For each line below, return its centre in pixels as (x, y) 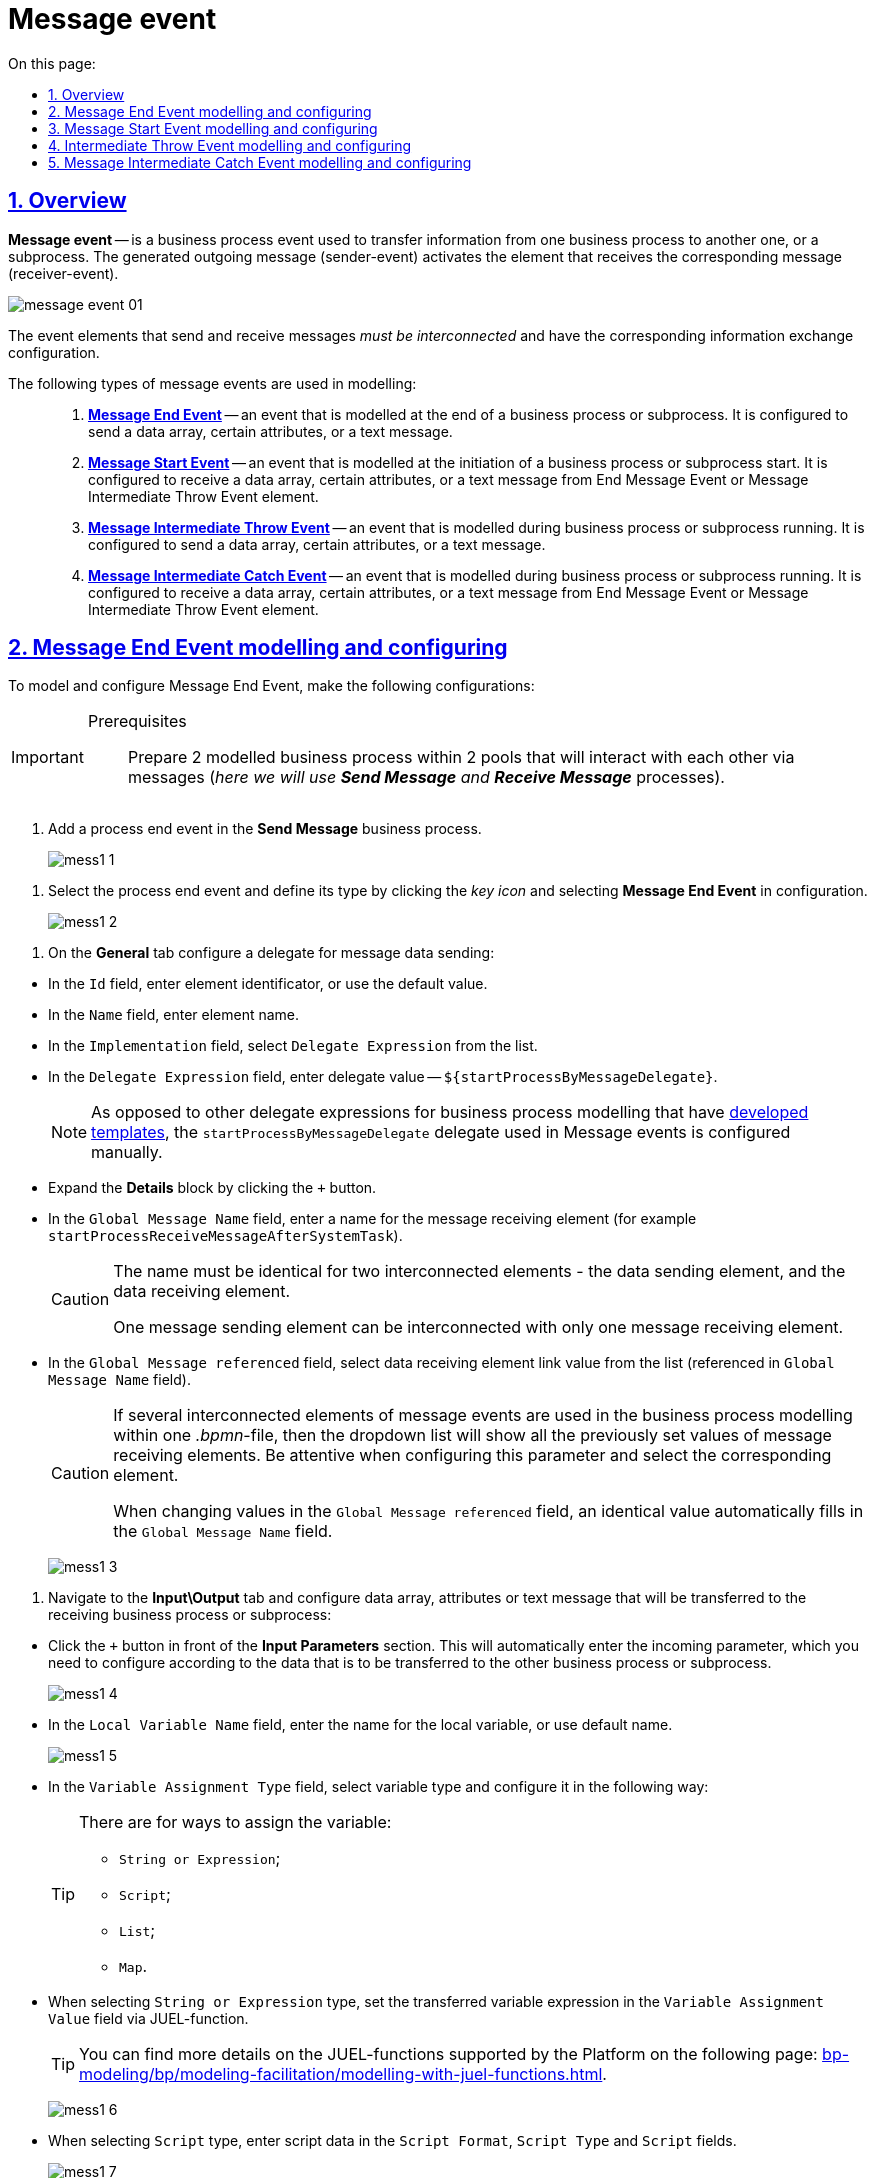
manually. (127, 1152)
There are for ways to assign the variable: (235, 1822)
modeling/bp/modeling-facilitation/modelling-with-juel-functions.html (341, 2074)
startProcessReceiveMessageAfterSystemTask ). (225, 1236)
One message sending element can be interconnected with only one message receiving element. (478, 1327)
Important (47, 757)
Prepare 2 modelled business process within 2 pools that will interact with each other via (461, 757)
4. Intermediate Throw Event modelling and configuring (230, 145)
